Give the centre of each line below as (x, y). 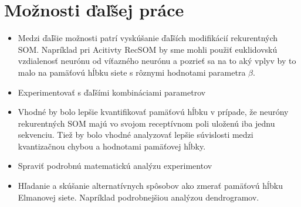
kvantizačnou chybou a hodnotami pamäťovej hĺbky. (112, 146)
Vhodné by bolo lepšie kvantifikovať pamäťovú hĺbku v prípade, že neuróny (153, 112)
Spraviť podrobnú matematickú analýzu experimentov (115, 166)
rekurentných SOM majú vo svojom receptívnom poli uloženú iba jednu (146, 123)
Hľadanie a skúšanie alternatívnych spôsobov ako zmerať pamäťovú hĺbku (150, 186)
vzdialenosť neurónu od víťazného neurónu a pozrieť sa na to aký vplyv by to (157, 61)
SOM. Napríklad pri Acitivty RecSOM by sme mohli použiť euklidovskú (148, 49)
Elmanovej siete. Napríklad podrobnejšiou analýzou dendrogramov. (138, 197)
